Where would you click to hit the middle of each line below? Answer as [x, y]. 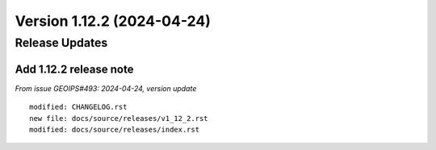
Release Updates [61, 43]
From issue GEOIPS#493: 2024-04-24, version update [106, 88]
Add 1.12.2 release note [74, 69]
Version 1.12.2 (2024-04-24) [113, 21]
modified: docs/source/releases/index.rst [115, 129]
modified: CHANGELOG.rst [78, 107]
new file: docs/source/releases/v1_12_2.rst [119, 118]
